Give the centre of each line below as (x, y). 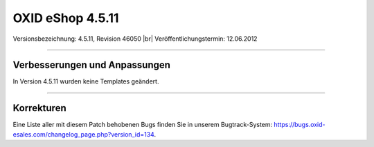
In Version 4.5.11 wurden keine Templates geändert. (86, 81)
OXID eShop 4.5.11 (66, 18)
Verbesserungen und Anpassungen (92, 65)
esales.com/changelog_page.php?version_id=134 (83, 134)
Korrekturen (39, 108)
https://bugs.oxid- (300, 125)
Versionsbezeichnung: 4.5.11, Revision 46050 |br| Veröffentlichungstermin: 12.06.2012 (135, 39)
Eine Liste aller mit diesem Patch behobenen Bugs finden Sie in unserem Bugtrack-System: (143, 125)
